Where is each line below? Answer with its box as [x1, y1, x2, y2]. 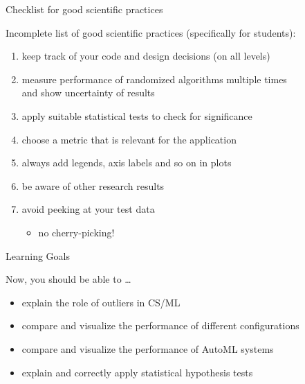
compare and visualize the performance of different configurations [21, 318, 299, 333]
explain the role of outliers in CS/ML [21, 295, 181, 309]
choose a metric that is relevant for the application [21, 132, 237, 146]
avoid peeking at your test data [21, 202, 155, 216]
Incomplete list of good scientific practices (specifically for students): [6, 25, 296, 40]
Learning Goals [6, 248, 70, 263]
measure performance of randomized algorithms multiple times [21, 71, 287, 86]
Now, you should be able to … [6, 272, 131, 286]
